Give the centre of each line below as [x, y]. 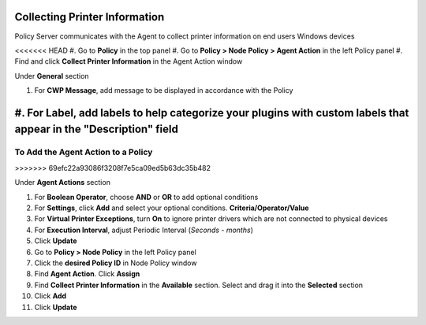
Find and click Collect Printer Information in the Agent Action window [129, 61]
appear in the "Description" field [97, 129]
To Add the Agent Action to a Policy [84, 152]
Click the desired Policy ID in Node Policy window [116, 263]
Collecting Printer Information [90, 17]
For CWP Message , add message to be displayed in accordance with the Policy [164, 90]
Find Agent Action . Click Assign [87, 274]
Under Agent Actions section [62, 183]
